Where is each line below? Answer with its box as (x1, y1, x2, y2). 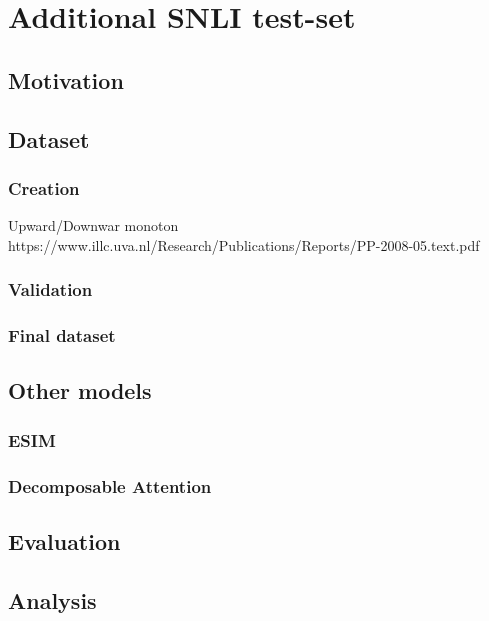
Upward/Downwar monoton (8, 215, 179, 236)
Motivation (8, 64, 124, 95)
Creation (8, 175, 80, 200)
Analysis (8, 584, 97, 615)
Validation (8, 277, 93, 302)
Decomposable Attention (8, 473, 212, 498)
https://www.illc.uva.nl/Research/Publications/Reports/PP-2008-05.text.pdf (8, 234, 480, 255)
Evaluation (8, 525, 121, 556)
